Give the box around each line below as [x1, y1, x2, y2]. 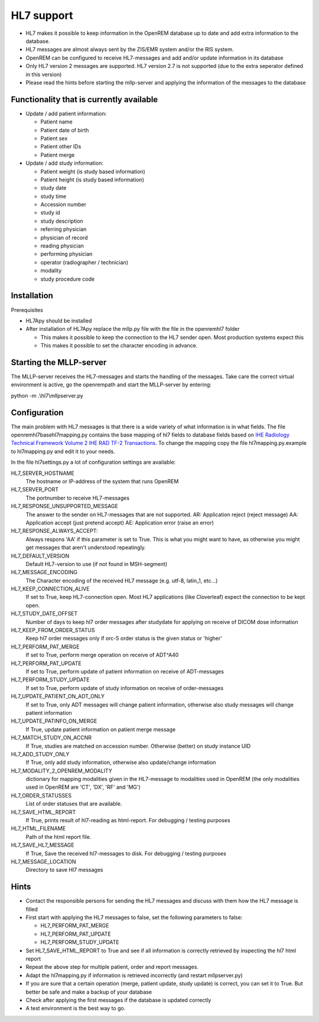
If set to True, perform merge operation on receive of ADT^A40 [25, 652, 179, 659]
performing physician [40, 250, 93, 258]
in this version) [25, 71, 62, 78]
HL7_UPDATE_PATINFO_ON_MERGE [11, 718, 97, 725]
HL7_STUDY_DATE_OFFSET [11, 610, 78, 617]
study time [40, 193, 67, 200]
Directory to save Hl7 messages [25, 866, 103, 874]
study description [40, 217, 83, 224]
